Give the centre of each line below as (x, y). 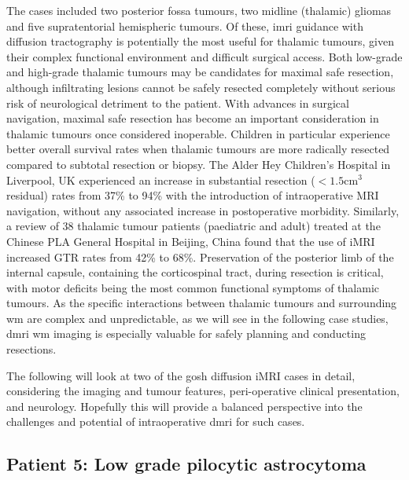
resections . (31, 349)
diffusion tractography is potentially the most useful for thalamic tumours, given (200, 41)
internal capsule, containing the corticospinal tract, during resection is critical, (195, 272)
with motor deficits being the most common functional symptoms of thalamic (193, 287)
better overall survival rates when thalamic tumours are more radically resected (198, 149)
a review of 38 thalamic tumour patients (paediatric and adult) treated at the (193, 226)
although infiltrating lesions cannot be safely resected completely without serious (201, 87)
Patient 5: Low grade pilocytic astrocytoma (186, 464)
